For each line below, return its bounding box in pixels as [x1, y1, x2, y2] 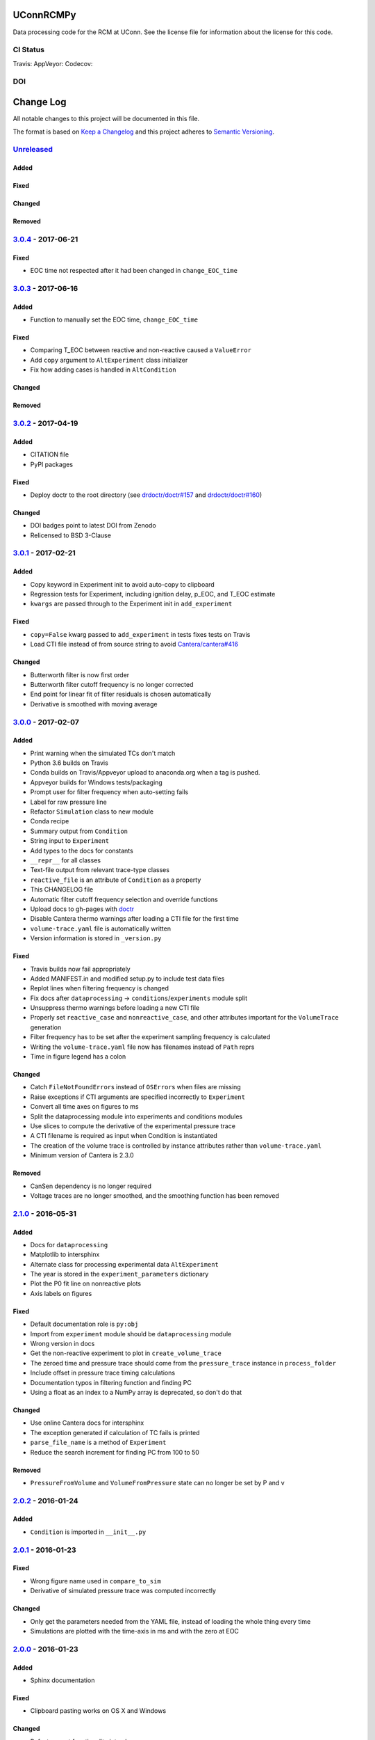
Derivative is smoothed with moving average [30, 699, 158, 708]
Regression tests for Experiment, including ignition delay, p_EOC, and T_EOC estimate [30, 590, 276, 599]
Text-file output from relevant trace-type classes [30, 866, 170, 874]
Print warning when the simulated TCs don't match [30, 749, 176, 757]
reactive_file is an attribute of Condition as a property [30, 876, 201, 884]
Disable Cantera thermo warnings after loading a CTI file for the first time [30, 915, 239, 923]
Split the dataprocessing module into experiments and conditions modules [30, 1112, 243, 1121]
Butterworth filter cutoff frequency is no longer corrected [30, 680, 194, 688]
